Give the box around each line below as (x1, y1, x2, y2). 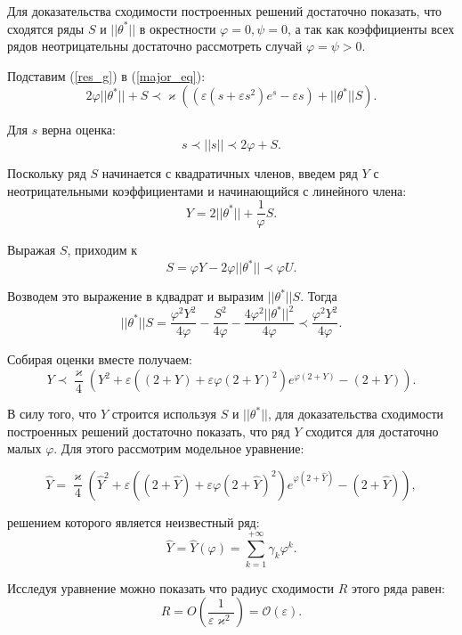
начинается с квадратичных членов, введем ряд (101, 163, 358, 182)
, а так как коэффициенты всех (287, 19, 455, 37)
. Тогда (300, 287, 337, 305)
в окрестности (139, 19, 216, 37)
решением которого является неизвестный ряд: (7, 512, 260, 531)
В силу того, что (7, 404, 97, 423)
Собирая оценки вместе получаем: (7, 350, 192, 369)
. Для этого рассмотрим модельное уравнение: (53, 439, 304, 458)
